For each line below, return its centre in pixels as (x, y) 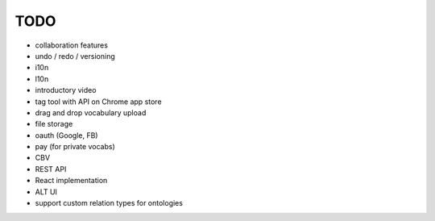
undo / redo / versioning (75, 56)
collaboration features (72, 45)
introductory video (66, 90)
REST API (51, 169)
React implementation (71, 181)
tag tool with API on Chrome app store (98, 102)
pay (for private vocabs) (75, 147)
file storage (54, 124)
